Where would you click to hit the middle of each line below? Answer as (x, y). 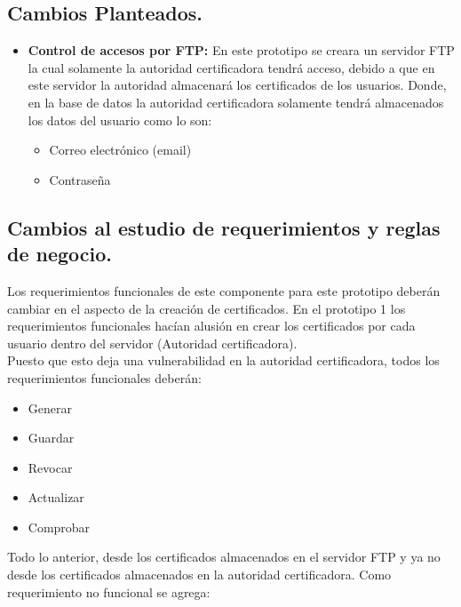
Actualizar (56, 497)
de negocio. (60, 254)
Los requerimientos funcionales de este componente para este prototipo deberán (224, 290)
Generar (50, 407)
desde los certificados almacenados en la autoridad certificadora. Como (199, 575)
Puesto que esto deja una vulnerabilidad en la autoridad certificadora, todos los (223, 360)
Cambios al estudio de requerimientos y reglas (224, 227)
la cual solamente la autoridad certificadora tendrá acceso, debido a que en (231, 67)
